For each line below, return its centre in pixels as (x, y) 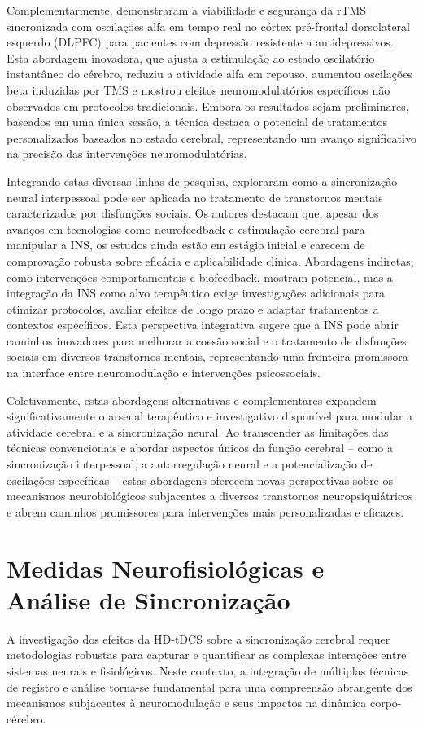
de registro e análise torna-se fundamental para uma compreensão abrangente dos (209, 686)
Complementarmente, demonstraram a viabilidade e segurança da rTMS (187, 10)
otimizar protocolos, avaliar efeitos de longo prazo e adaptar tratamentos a (193, 308)
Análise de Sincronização (148, 599)
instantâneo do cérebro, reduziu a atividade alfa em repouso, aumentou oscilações (210, 74)
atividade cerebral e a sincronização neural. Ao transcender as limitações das (198, 431)
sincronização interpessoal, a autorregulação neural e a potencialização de (190, 464)
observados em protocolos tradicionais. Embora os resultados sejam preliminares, (208, 106)
